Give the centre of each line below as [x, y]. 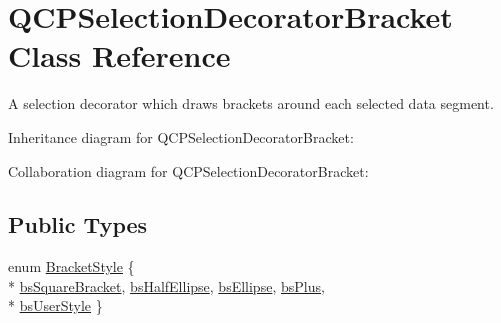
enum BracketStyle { [71, 266]
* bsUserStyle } [55, 305]
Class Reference [119, 55]
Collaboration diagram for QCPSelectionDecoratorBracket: [188, 170]
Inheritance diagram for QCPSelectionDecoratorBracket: [181, 136]
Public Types [78, 224]
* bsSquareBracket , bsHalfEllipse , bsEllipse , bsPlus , [166, 285]
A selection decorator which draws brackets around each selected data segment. [251, 103]
